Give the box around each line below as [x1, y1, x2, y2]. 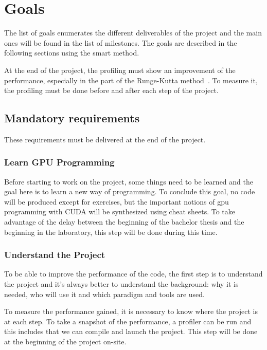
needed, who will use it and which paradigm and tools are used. [4, 288, 205, 299]
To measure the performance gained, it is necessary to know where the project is [4, 306, 258, 317]
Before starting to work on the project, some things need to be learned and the [4, 176, 253, 187]
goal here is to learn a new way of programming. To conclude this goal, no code [4, 186, 255, 197]
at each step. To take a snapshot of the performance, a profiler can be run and [4, 316, 252, 326]
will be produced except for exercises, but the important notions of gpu [4, 196, 229, 207]
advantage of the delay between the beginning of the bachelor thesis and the [4, 216, 244, 227]
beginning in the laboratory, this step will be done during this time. [4, 226, 218, 237]
